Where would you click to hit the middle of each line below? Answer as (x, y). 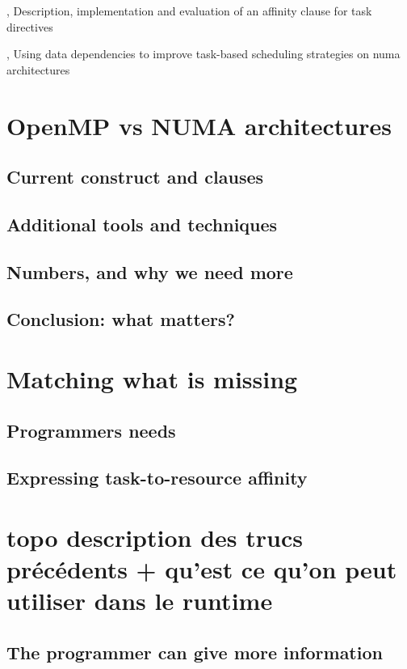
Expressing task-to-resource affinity (157, 478)
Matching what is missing (152, 379)
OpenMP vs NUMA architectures (199, 125)
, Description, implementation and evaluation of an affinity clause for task (189, 11)
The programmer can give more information (195, 652)
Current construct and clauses (135, 177)
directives (30, 26)
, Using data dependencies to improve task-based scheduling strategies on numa (203, 54)
